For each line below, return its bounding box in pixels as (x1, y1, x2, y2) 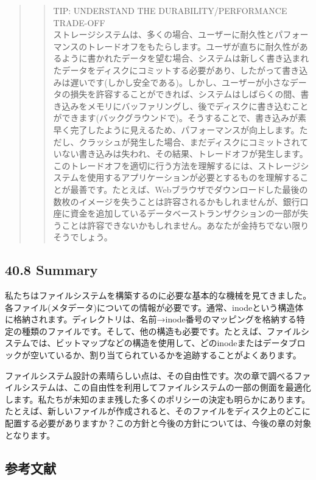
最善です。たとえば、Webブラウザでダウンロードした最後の (70, 183, 308, 195)
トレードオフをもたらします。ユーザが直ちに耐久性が (87, 40, 300, 52)
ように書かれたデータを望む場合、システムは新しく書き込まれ (61, 52, 309, 64)
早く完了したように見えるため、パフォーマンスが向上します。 (53, 123, 300, 136)
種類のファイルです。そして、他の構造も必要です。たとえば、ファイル (21, 324, 301, 337)
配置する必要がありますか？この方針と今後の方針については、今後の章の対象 (5, 417, 312, 430)
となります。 (5, 428, 55, 441)
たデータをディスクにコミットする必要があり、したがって (53, 63, 283, 76)
